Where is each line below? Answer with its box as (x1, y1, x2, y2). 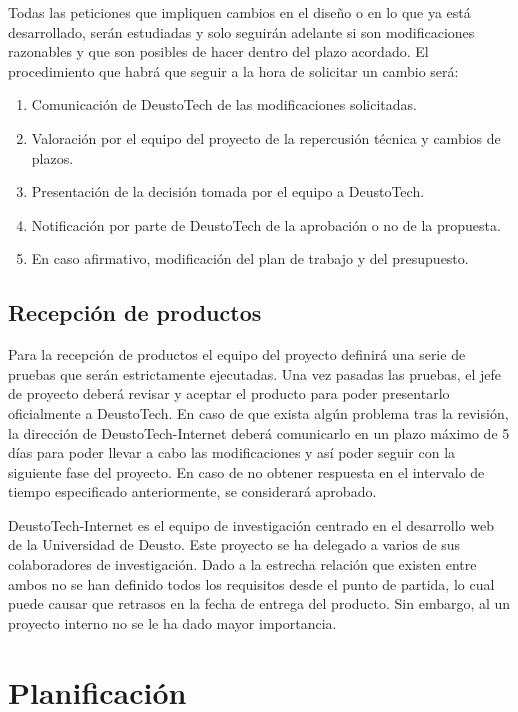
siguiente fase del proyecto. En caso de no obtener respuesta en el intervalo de (8, 461, 485, 482)
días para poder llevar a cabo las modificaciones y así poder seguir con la (8, 442, 456, 463)
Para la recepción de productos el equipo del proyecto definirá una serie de (8, 344, 466, 365)
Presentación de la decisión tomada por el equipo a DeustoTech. (31, 181, 425, 202)
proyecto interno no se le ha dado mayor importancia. (8, 612, 337, 633)
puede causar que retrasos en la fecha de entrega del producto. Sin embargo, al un (8, 593, 511, 614)
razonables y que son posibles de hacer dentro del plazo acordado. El (8, 41, 429, 62)
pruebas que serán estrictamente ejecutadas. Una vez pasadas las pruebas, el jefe (8, 363, 502, 384)
